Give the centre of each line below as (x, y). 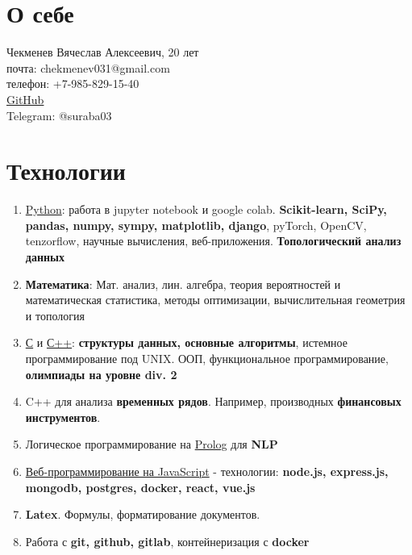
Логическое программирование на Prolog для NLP (152, 444)
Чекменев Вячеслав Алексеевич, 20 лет (103, 52)
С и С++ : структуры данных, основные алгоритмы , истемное (186, 342)
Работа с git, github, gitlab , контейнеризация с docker (167, 541)
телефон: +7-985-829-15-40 (73, 83)
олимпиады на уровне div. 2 (101, 374)
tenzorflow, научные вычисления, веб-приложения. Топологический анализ (213, 241)
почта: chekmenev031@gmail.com (88, 67)
